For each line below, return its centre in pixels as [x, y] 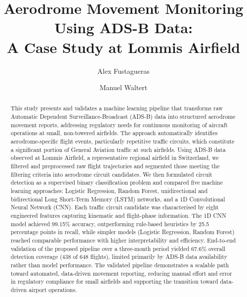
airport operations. [53, 289]
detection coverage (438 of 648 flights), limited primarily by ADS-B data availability [119, 257]
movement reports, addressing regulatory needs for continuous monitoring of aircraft [119, 124]
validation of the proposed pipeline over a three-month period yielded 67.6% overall [118, 248]
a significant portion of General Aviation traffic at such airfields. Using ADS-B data [118, 149]
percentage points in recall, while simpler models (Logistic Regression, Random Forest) [123, 232]
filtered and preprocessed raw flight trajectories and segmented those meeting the [115, 166]
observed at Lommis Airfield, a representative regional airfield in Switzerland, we [115, 158]
